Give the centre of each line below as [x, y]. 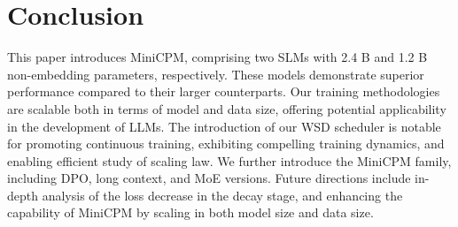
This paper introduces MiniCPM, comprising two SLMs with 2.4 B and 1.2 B [217, 57]
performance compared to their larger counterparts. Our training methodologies [224, 91]
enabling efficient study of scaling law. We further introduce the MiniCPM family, [229, 160]
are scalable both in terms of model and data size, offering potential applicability [227, 108]
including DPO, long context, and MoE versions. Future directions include [209, 178]
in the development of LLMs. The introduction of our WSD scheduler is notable [224, 126]
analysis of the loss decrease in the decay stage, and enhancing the [222, 195]
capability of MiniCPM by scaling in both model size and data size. [190, 212]
